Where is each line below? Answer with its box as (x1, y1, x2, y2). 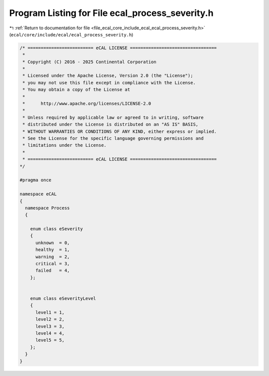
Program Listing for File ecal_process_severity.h (9, 7, 214, 18)
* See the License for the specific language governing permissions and (22, 136, 204, 141)
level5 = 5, (35, 337, 65, 343)
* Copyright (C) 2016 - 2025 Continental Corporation (22, 59, 156, 65)
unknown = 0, (35, 240, 70, 246)
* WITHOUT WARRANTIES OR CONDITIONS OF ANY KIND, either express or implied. (22, 128, 217, 134)
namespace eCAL (19, 191, 57, 197)
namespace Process (25, 205, 70, 211)
